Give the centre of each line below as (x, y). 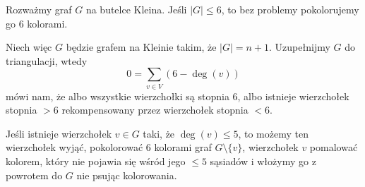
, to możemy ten (273, 133)
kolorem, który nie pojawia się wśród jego (96, 161)
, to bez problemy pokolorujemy (290, 9)
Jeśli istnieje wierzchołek (59, 133)
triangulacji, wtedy (47, 60)
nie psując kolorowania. (127, 175)
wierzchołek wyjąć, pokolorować (74, 147)
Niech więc (29, 47)
